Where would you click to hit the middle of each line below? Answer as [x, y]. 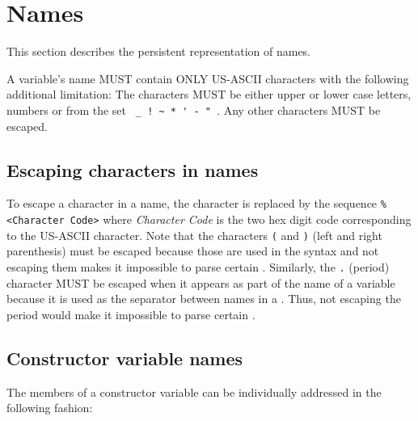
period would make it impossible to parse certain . [131, 314]
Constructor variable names [125, 358]
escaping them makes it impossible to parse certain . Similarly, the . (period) [198, 266]
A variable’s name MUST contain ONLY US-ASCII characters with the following [208, 78]
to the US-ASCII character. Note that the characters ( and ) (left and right [194, 235]
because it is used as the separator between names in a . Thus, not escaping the [204, 299]
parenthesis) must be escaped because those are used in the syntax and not [193, 251]
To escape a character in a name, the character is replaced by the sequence [192, 203]
